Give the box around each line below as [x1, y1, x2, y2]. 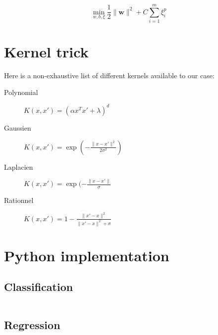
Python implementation [4, 245, 169, 265]
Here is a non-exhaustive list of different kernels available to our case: [4, 70, 215, 81]
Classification [4, 279, 73, 294]
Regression [4, 317, 60, 332]
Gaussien [4, 122, 31, 133]
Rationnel [4, 195, 34, 205]
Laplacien [4, 161, 33, 172]
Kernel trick [4, 42, 89, 62]
